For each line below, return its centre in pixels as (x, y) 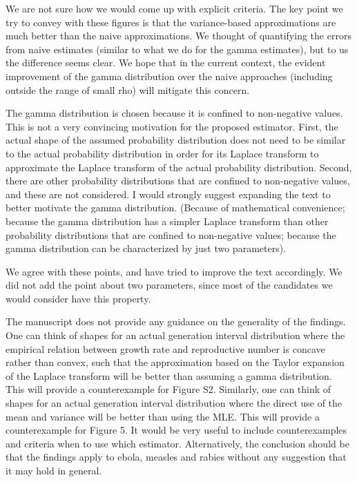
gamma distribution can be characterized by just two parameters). (146, 248)
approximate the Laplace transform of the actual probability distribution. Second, (179, 167)
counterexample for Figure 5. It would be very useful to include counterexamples (176, 430)
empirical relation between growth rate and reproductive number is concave (165, 348)
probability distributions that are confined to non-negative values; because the (171, 234)
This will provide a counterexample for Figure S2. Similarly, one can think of (168, 389)
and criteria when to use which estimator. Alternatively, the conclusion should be (177, 443)
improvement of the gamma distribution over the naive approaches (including (169, 76)
